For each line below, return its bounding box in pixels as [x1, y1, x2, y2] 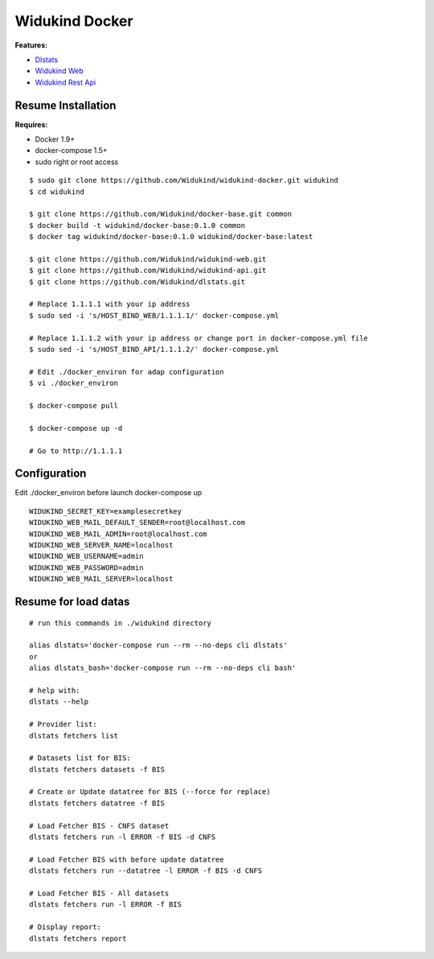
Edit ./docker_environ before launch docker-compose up [14, 488, 203, 498]
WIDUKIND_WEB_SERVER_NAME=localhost [29, 540, 174, 550]
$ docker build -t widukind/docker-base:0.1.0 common [29, 221, 245, 229]
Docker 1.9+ [35, 134, 76, 144]
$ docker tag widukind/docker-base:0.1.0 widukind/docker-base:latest [29, 232, 313, 242]
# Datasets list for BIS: [29, 754, 132, 763]
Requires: [14, 119, 48, 129]
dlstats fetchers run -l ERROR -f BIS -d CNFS [29, 833, 216, 841]
